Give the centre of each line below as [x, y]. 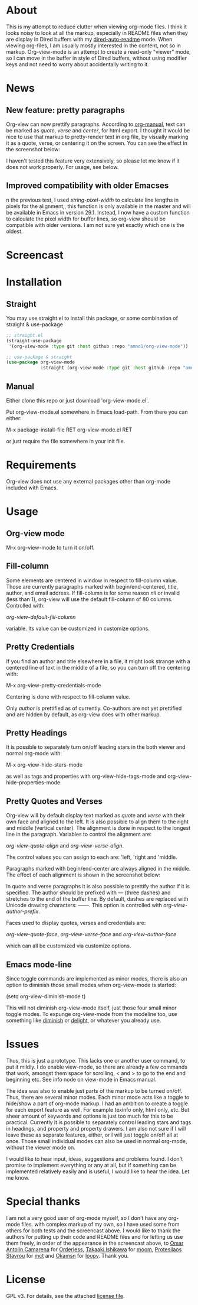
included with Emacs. [32, 488]
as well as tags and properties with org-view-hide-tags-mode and [86, 776]
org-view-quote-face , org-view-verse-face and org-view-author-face [91, 934]
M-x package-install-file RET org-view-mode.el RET [69, 430]
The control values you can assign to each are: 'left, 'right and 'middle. [92, 857]
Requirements [41, 465]
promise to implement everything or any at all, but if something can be [91, 1165]
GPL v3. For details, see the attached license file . [65, 1296]
